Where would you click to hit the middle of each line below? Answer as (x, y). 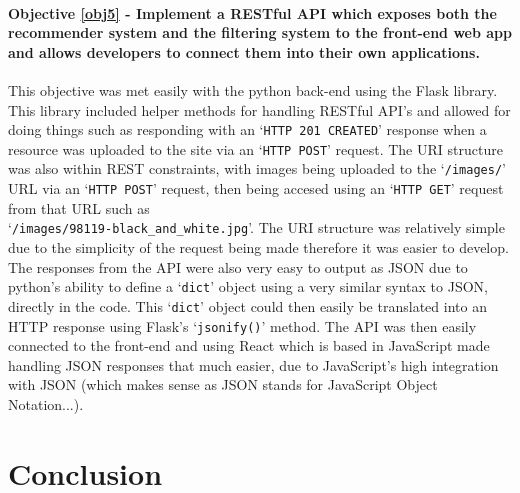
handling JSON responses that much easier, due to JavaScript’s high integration (253, 364)
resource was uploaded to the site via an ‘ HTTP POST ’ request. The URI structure (255, 148)
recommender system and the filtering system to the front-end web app (260, 32)
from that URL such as (79, 207)
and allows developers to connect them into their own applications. (244, 51)
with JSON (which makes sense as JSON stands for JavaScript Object (223, 384)
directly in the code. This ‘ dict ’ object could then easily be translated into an (247, 305)
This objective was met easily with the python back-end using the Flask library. (253, 89)
